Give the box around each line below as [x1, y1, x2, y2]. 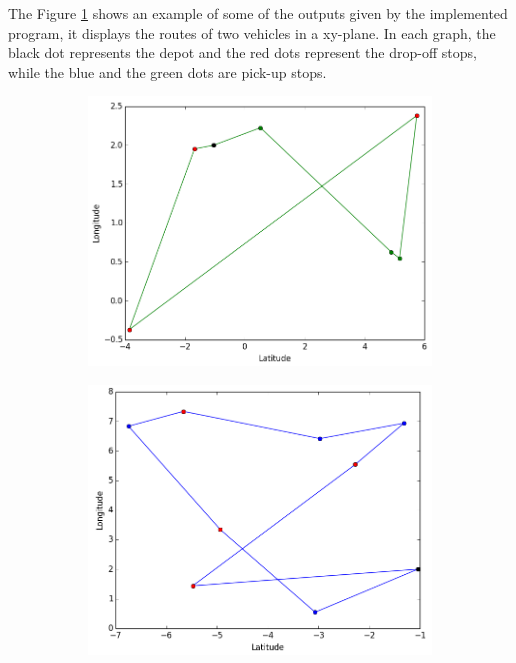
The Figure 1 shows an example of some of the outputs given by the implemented [8, 3, 508, 23]
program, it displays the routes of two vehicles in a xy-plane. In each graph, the [8, 22, 496, 43]
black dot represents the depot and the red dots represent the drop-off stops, [8, 42, 477, 63]
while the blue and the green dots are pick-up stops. [8, 61, 327, 82]
